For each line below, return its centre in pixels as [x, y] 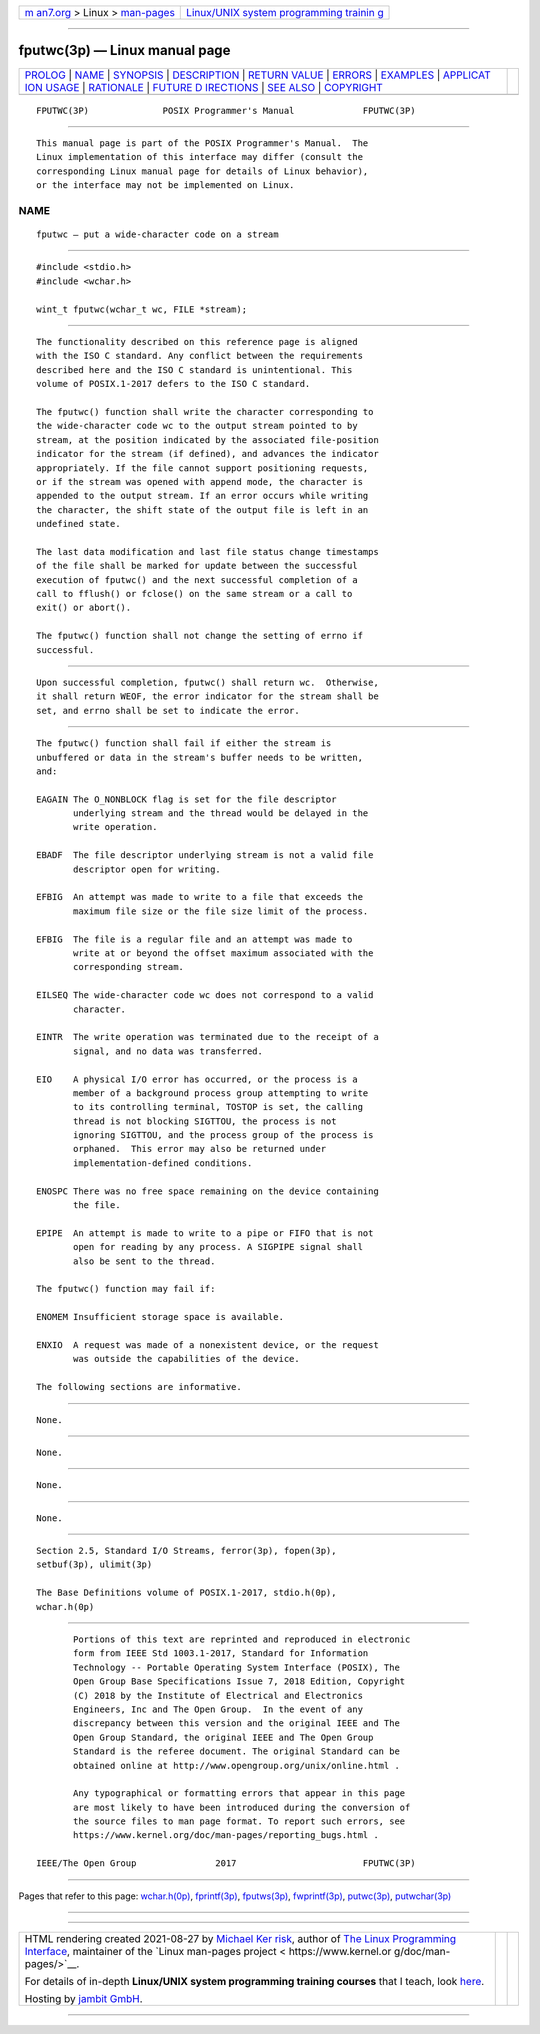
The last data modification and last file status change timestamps [207, 551]
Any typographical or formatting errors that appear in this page [239, 1793]
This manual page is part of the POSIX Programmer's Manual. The [202, 143]
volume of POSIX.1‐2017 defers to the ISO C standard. [173, 384]
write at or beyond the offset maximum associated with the [223, 953]
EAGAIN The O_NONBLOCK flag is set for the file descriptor [186, 799]
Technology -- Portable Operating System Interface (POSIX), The [236, 1667]
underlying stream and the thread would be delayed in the [221, 813]
